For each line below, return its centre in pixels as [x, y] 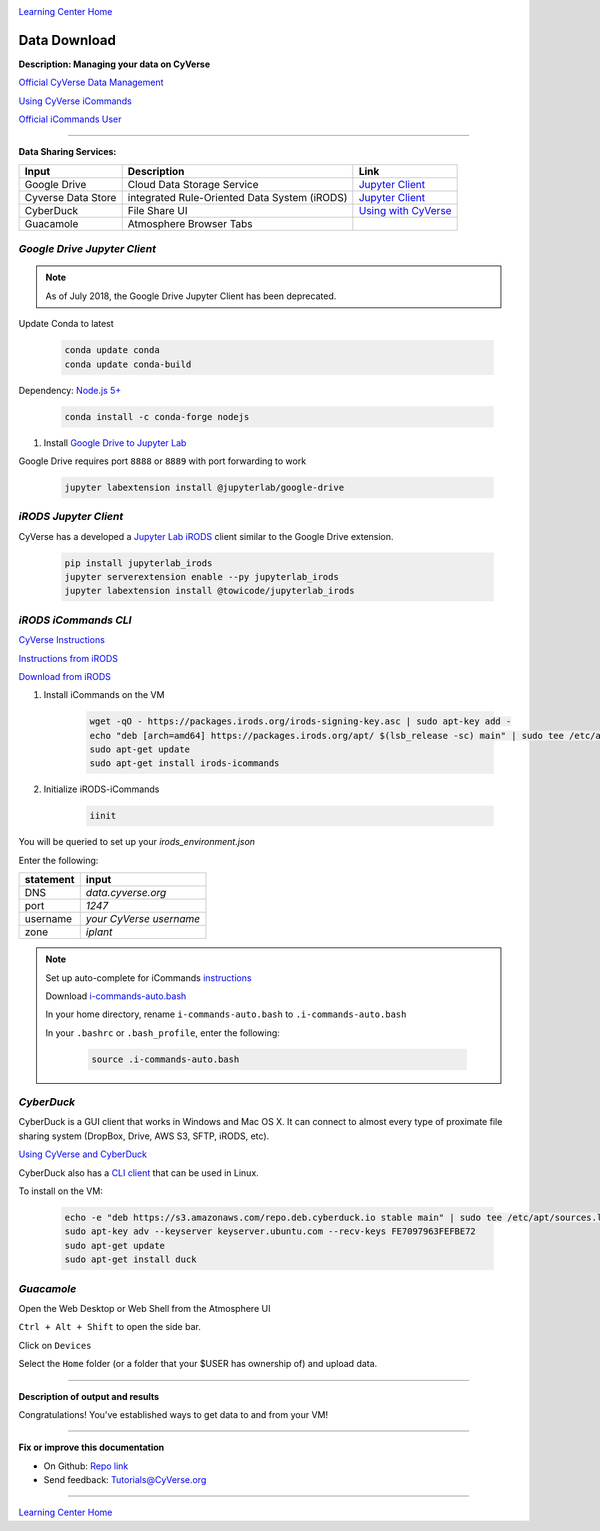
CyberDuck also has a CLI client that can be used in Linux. [138, 1172]
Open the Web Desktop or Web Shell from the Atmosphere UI [144, 1308]
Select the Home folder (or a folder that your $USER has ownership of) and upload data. [198, 1364]
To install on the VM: [61, 1191]
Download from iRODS [65, 676]
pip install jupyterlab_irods [138, 563]
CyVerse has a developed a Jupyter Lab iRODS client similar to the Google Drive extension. [206, 536]
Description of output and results [89, 1396]
